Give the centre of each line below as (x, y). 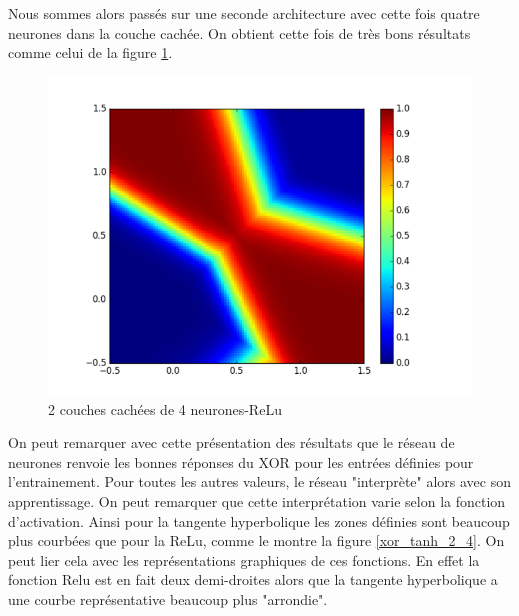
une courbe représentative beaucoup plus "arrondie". (168, 599)
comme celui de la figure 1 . (90, 52)
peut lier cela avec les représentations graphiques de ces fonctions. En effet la (244, 559)
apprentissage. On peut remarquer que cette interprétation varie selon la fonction (257, 501)
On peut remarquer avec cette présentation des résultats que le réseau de (231, 442)
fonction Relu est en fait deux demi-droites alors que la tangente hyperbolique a (253, 579)
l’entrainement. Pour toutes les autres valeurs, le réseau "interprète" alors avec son (260, 481)
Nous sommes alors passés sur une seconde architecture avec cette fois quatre (244, 13)
